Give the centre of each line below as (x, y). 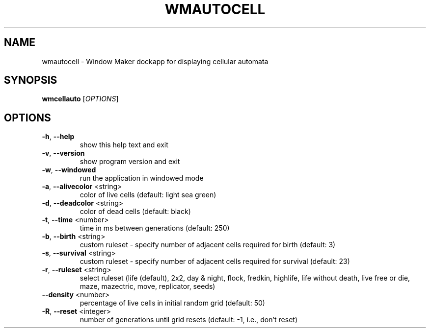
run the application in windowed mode (142, 178)
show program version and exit (130, 162)
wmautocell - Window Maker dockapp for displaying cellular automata (155, 61)
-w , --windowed (69, 170)
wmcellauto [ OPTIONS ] (80, 99)
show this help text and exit (124, 145)
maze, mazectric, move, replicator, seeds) (148, 286)
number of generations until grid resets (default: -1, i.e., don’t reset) (189, 320)
